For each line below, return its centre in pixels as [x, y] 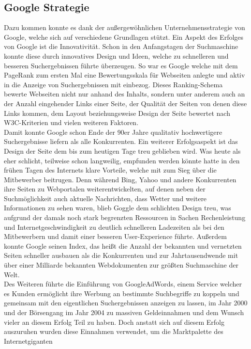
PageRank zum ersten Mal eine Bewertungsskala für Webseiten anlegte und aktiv [125, 75]
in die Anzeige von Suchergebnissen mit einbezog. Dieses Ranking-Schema [113, 84]
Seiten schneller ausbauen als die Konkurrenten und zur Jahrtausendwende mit [121, 255]
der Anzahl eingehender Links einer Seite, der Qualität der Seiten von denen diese [125, 103]
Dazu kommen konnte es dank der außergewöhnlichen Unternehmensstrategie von [125, 27]
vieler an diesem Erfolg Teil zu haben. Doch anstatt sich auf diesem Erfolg [114, 322]
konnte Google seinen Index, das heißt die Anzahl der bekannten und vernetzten [123, 246]
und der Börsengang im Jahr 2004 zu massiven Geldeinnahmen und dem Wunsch [124, 312]
